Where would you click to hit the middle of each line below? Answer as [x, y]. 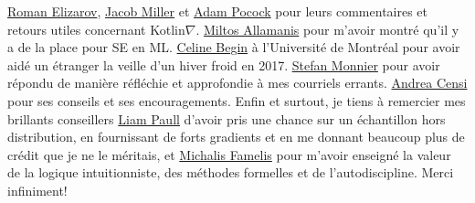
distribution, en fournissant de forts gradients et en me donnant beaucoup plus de [236, 137]
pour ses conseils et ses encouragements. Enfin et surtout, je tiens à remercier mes [237, 100]
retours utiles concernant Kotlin [96, 29]
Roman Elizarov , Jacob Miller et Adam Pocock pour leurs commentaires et [218, 11]
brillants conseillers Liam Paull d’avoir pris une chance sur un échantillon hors [227, 118]
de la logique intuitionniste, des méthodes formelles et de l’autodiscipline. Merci [231, 172]
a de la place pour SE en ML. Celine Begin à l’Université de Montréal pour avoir [234, 47]
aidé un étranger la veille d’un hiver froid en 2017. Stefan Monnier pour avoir [224, 64]
